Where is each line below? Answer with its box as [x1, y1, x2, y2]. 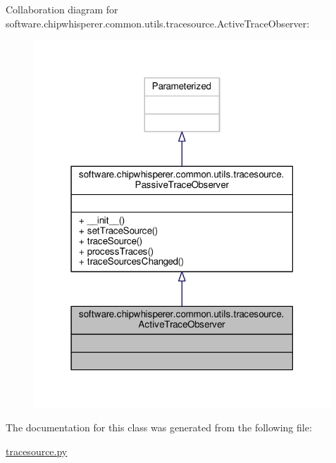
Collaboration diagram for [6, 2, 118, 16]
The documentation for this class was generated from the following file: [6, 420, 312, 435]
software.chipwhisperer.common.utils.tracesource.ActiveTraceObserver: [6, 15, 310, 30]
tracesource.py [6, 443, 68, 458]
